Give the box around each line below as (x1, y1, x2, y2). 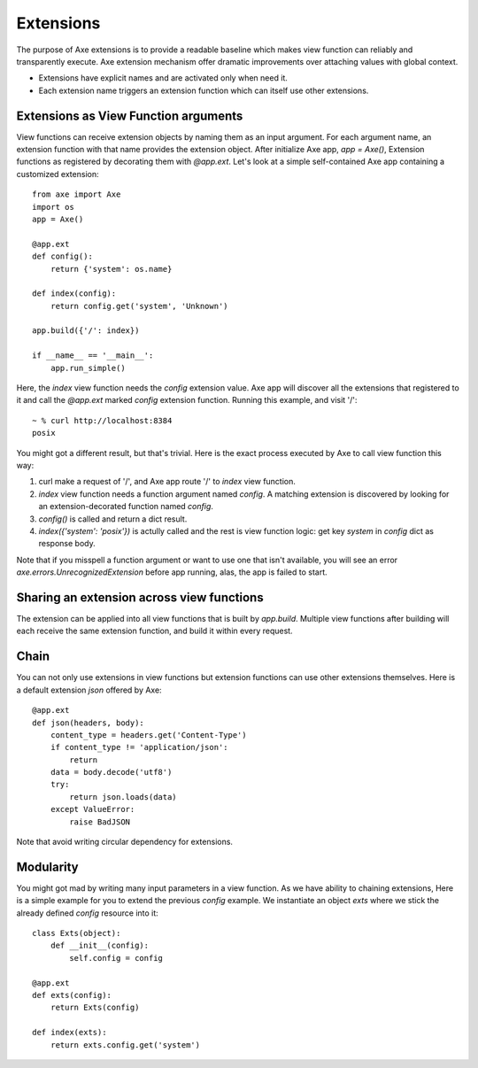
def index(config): (32, 289, 117, 298)
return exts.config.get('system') (50, 1040, 201, 1049)
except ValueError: (50, 804, 135, 815)
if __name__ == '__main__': (32, 351, 154, 360)
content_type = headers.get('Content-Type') (50, 730, 247, 739)
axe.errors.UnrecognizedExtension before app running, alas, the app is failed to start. (16, 567, 328, 577)
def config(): (32, 252, 93, 261)
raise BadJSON (69, 816, 131, 827)
